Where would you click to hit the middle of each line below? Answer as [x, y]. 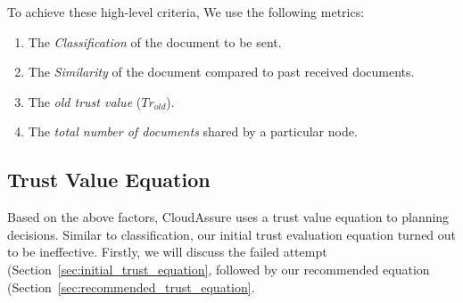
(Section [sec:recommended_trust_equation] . [131, 287]
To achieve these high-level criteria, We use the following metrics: [186, 12]
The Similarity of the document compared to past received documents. [221, 72]
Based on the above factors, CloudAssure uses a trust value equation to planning [228, 217]
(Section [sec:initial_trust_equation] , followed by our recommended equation [219, 269]
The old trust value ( [85, 101]
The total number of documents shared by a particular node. [193, 131]
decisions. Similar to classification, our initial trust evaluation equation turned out [232, 234]
